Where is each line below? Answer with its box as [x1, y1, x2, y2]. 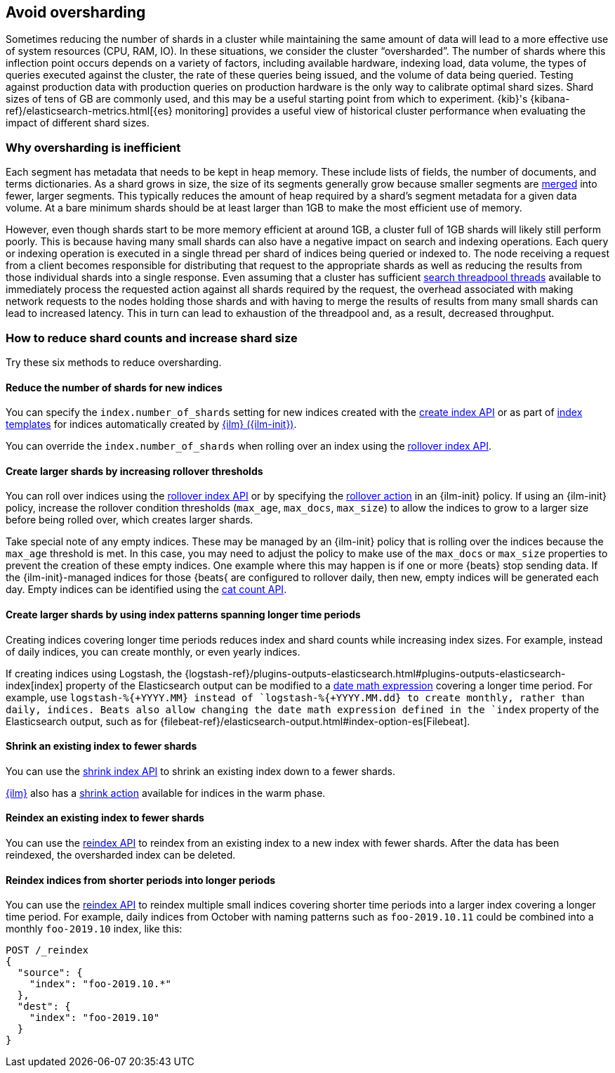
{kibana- [530, 93, 570, 105]
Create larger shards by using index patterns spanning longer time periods [6, 608, 361, 620]
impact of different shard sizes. [6, 117, 150, 129]
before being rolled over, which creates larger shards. [6, 514, 253, 526]
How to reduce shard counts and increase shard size [6, 330, 298, 345]
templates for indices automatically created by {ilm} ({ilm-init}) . [6, 418, 297, 431]
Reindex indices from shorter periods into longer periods [6, 873, 276, 886]
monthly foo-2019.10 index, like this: [6, 923, 183, 935]
